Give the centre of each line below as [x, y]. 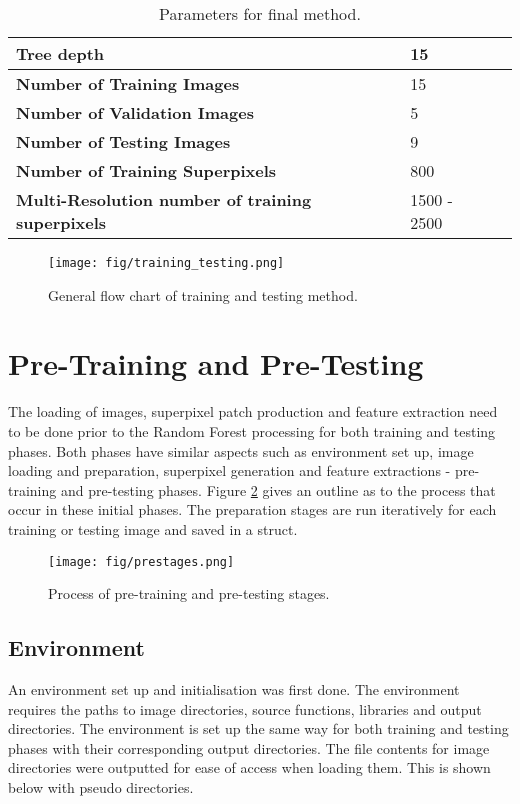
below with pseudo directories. [101, 786]
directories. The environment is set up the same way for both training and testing [258, 728]
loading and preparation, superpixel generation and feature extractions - [229, 470]
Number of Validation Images [135, 112]
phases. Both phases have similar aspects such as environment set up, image [241, 450]
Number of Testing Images [123, 141]
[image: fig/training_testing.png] [166, 263]
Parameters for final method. [260, 13]
